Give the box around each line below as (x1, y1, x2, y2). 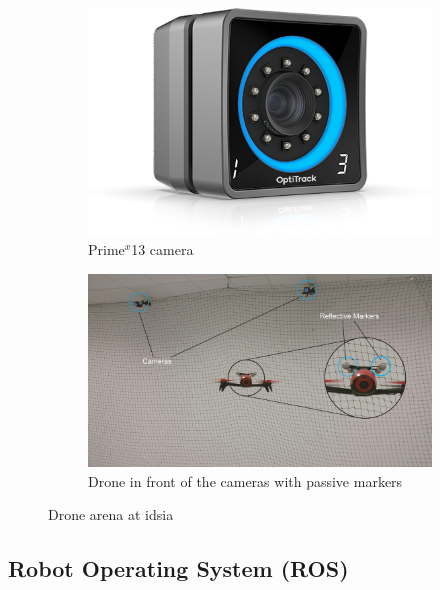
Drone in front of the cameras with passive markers (88, 470, 403, 491)
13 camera (131, 238, 194, 259)
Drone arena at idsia (48, 504, 174, 525)
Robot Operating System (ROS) (8, 553, 349, 584)
